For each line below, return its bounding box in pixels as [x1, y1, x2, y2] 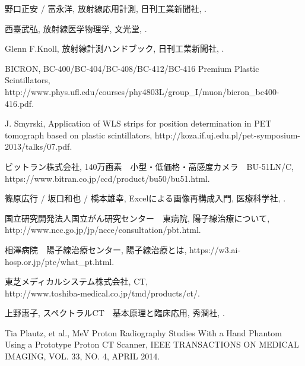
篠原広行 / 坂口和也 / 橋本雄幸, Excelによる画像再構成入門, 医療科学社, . [5, 192, 286, 204]
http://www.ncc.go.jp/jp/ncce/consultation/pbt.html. [5, 223, 201, 236]
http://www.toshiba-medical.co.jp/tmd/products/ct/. [5, 286, 200, 299]
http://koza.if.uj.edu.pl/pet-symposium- [154, 128, 300, 141]
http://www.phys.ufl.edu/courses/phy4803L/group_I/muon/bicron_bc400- [5, 85, 279, 97]
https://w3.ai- [189, 243, 241, 255]
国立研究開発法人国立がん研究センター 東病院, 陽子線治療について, [5, 212, 270, 224]
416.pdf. [5, 97, 34, 109]
